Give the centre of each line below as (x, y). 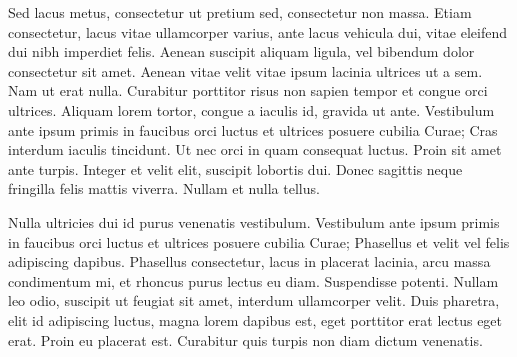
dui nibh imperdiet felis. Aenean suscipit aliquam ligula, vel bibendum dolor (241, 51)
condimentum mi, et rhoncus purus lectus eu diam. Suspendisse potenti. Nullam (253, 280)
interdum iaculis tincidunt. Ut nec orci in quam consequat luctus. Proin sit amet (255, 149)
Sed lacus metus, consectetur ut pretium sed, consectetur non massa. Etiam (240, 12)
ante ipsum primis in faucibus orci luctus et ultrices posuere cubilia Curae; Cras (253, 129)
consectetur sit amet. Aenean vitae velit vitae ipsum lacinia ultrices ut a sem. (245, 70)
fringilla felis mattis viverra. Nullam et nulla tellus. (164, 188)
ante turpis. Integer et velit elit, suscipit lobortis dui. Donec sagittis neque (235, 168)
